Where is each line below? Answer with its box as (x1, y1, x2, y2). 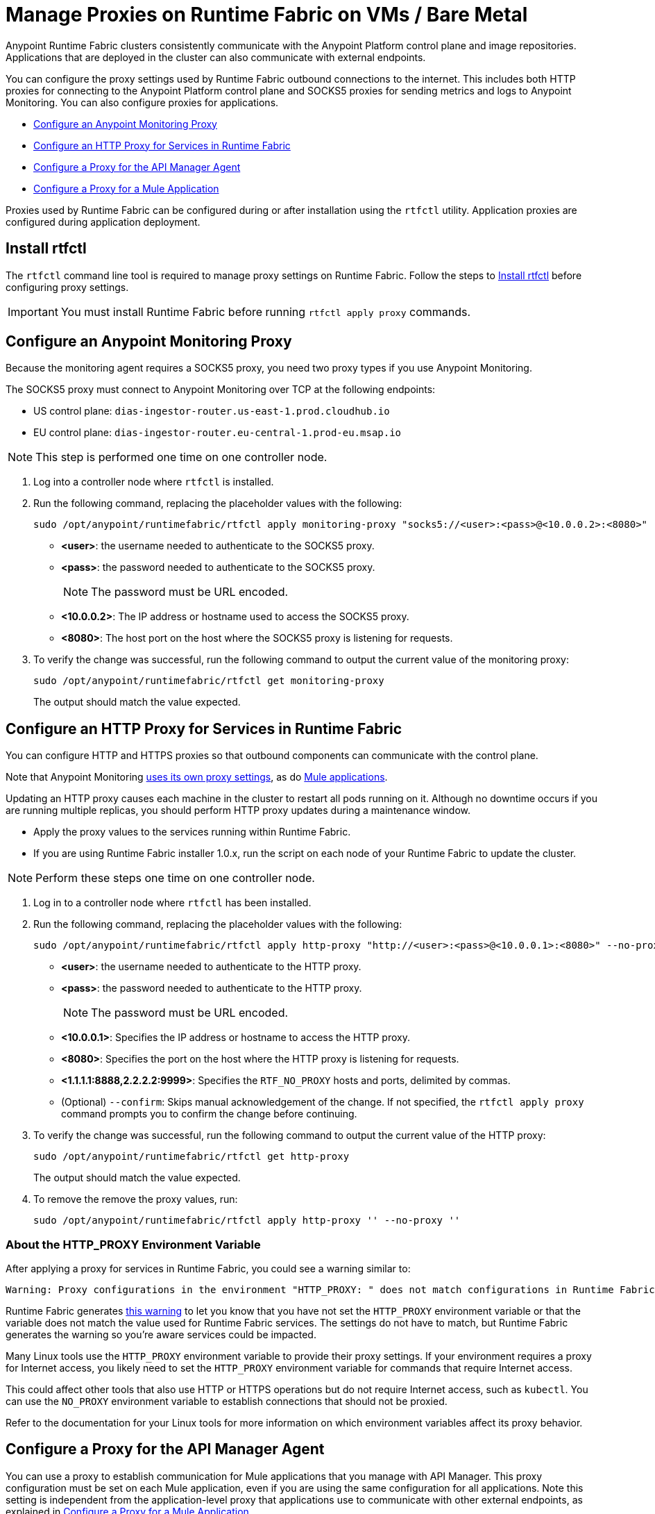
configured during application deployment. (6, 215, 201, 228)
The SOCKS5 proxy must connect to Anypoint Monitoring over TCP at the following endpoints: (6, 383, 436, 396)
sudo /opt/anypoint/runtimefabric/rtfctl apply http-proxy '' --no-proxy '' (33, 1215, 461, 1226)
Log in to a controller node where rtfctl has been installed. (33, 897, 312, 909)
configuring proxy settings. (6, 281, 129, 293)
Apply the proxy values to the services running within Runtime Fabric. (33, 826, 351, 838)
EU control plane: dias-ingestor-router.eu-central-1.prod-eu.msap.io (33, 426, 402, 439)
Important (8, 304, 58, 319)
